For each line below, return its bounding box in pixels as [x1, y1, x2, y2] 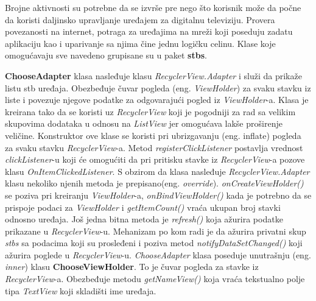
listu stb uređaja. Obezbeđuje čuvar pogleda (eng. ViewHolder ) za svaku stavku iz [5, 81, 311, 94]
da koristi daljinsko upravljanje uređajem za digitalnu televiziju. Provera [5, 13, 275, 26]
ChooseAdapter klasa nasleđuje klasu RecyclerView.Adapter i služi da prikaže [5, 69, 302, 82]
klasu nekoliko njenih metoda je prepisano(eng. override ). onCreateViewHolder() [5, 177, 304, 189]
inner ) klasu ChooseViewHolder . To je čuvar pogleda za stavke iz [5, 260, 259, 273]
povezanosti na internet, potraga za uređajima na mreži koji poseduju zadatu [5, 25, 293, 38]
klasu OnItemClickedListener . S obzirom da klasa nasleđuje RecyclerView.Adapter [5, 165, 310, 177]
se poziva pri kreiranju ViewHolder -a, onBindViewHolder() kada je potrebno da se [5, 188, 312, 201]
